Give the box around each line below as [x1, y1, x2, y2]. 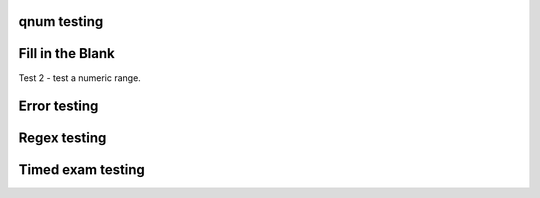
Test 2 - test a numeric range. [18, 71, 142, 84]
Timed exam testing [18, 161, 145, 179]
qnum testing [18, 13, 104, 30]
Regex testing [18, 130, 107, 147]
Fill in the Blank [18, 45, 115, 62]
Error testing [18, 98, 99, 115]
